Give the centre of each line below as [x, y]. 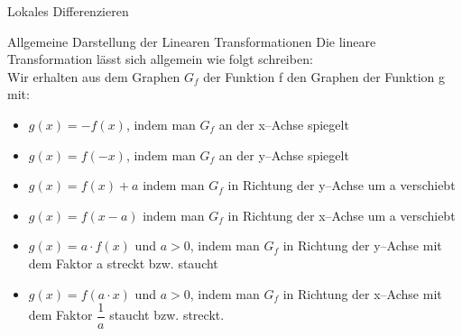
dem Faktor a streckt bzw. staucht [123, 263]
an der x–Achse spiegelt [284, 124]
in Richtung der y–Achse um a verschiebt [342, 185]
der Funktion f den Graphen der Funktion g [324, 76]
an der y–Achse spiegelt [284, 154]
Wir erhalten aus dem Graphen [94, 76]
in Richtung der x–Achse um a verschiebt [342, 215]
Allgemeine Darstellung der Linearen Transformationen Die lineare [192, 41]
